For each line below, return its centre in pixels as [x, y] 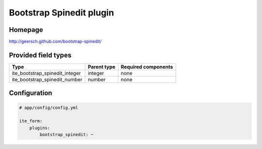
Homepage [26, 30]
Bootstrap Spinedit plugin [61, 13]
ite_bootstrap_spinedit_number [47, 79]
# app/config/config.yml [49, 107]
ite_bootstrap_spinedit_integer [46, 73]
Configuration [31, 93]
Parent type [102, 67]
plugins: [40, 128]
